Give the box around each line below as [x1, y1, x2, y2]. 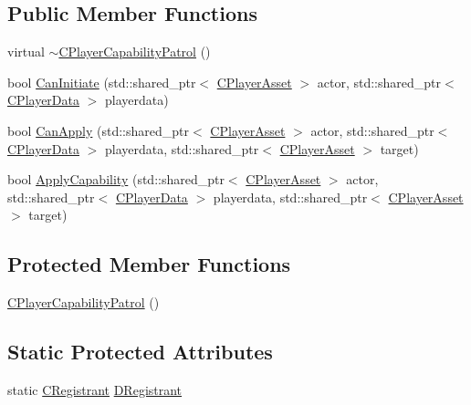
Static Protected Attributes [7, 337, 273, 366]
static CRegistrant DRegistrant [7, 379, 183, 399]
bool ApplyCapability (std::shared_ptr [7, 170, 225, 189]
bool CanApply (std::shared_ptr [7, 120, 190, 140]
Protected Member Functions [7, 250, 291, 278]
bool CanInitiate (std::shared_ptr [7, 72, 196, 91]
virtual [7, 42, 45, 61]
